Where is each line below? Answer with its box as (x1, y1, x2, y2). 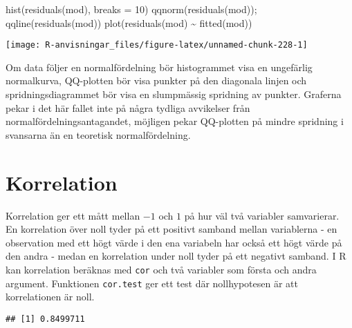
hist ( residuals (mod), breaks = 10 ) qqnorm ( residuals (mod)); (6, 2, 257, 16)
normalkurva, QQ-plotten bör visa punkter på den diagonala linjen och (6, 73, 307, 88)
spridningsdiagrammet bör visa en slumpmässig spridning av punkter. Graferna (6, 87, 342, 102)
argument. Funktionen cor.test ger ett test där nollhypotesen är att (6, 276, 298, 290)
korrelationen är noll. (6, 289, 95, 304)
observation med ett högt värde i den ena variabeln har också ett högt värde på (6, 235, 342, 249)
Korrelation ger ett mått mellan (6, 208, 140, 222)
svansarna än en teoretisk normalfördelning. (6, 127, 191, 142)
